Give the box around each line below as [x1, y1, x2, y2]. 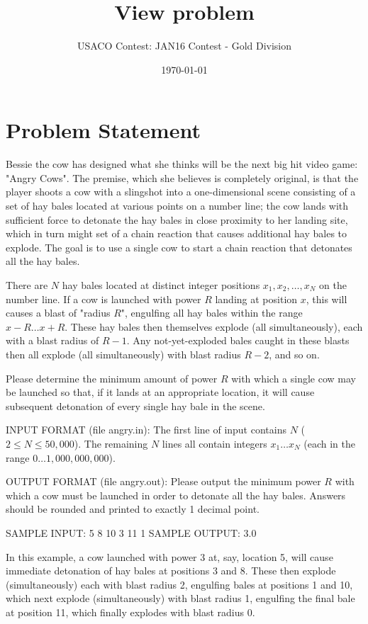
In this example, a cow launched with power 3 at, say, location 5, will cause [6, 549, 333, 564]
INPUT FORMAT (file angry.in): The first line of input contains [6, 422, 286, 437]
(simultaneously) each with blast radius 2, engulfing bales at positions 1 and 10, [6, 577, 353, 591]
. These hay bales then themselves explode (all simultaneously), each [65, 319, 363, 334]
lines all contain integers [162, 436, 267, 450]
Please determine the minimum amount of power [6, 370, 218, 385]
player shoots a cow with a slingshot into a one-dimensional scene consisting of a [6, 184, 356, 199]
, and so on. [269, 346, 320, 361]
